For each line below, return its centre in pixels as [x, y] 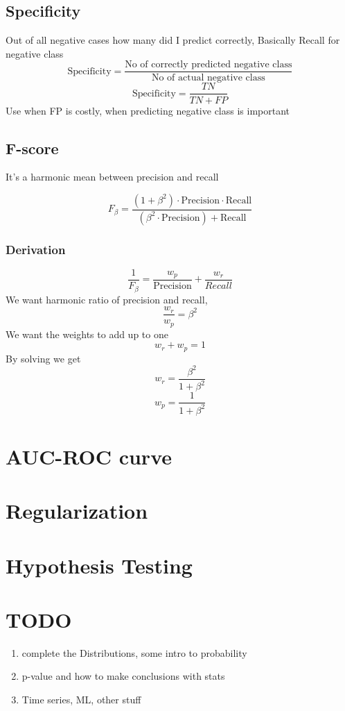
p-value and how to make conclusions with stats [123, 676]
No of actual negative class [208, 78]
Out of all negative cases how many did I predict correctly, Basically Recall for [173, 40]
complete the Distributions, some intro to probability [134, 652]
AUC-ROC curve [89, 456]
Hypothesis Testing [99, 565]
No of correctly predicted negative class [209, 65]
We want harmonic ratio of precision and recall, [107, 299]
